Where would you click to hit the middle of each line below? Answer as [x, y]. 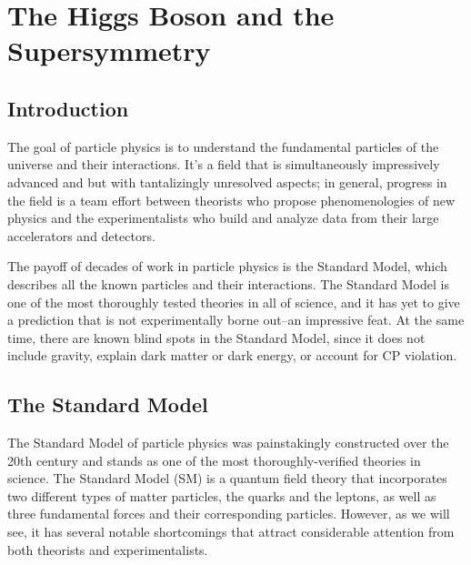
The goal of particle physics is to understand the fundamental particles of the [223, 146]
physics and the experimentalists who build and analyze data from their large [223, 218]
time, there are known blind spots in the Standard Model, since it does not [216, 337]
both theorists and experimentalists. [108, 549]
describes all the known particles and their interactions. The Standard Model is [228, 283]
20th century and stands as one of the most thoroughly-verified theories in [214, 460]
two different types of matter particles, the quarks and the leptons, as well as [222, 495]
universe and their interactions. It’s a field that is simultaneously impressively [224, 164]
